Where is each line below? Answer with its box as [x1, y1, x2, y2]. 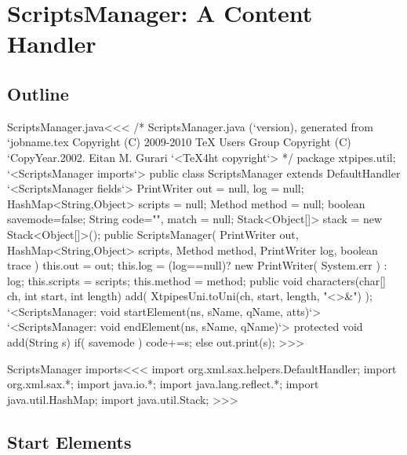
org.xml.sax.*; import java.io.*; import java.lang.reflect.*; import [7, 376, 319, 392]
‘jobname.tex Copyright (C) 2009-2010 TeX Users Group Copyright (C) [7, 134, 351, 150]
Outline [7, 81, 69, 105]
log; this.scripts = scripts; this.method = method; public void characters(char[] [7, 272, 386, 288]
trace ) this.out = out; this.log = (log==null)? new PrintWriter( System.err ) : [7, 257, 387, 273]
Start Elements [7, 429, 132, 453]
